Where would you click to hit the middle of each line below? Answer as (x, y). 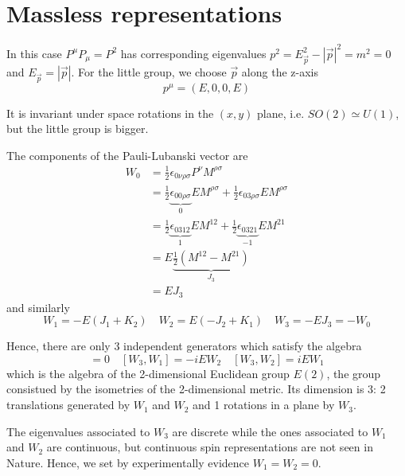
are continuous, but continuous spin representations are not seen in (210, 447)
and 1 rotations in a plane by (264, 405)
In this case (34, 53)
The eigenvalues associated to (78, 431)
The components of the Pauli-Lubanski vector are (127, 155)
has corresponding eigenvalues (193, 53)
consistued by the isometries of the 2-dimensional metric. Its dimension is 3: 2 (196, 389)
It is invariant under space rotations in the (110, 113)
